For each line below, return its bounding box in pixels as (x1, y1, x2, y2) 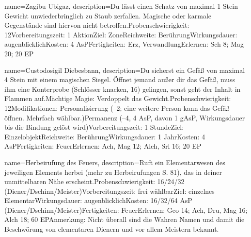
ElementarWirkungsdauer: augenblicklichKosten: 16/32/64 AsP (4, 195, 192, 205)
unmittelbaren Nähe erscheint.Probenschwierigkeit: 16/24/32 (4, 176, 185, 186)
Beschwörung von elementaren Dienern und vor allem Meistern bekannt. (4, 224, 219, 234)
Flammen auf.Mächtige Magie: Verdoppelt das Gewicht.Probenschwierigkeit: (4, 93, 231, 103)
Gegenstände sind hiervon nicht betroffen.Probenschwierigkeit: (4, 20, 189, 30)
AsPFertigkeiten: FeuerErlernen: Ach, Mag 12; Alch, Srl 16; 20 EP (4, 141, 202, 151)
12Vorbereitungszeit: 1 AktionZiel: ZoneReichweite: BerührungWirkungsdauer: (4, 29, 237, 39)
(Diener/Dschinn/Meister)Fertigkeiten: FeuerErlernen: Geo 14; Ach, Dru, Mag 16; (4, 204, 248, 215)
